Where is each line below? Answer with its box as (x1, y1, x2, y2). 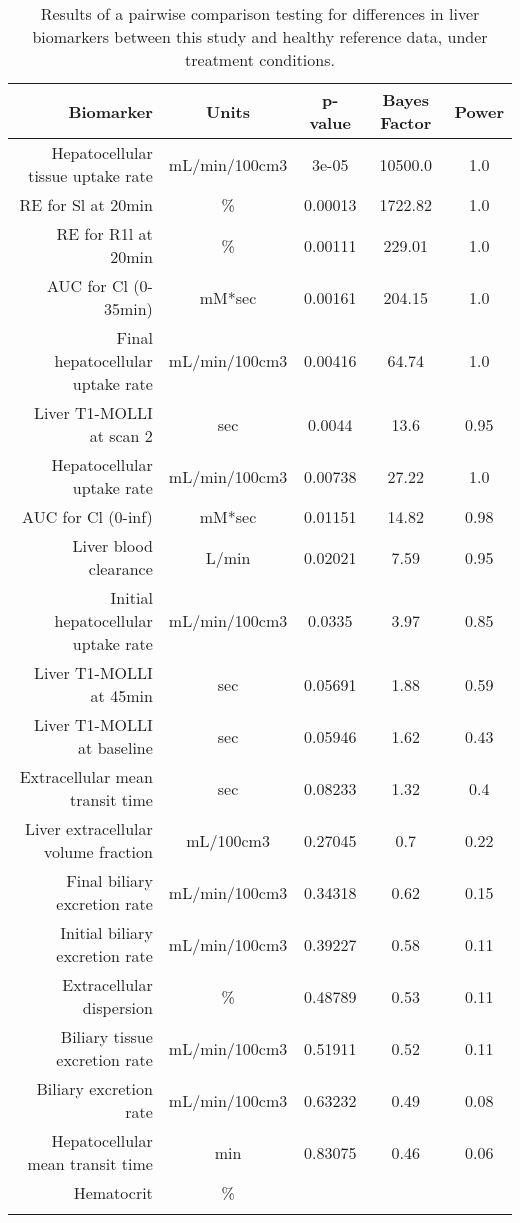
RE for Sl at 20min (19, 193, 153, 216)
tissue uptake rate (28, 164, 153, 187)
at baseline (78, 736, 153, 759)
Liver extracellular (24, 817, 153, 840)
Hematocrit (73, 1181, 153, 1204)
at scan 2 (89, 424, 153, 447)
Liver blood (72, 534, 153, 557)
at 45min (90, 684, 153, 707)
